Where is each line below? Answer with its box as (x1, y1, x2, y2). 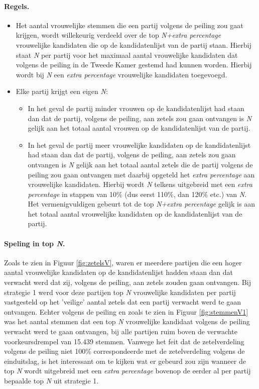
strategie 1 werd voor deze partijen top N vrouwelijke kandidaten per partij (4, 286, 236, 297)
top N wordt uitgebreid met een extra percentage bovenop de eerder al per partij (4, 365, 251, 376)
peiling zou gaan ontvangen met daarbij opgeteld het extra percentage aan (28, 169, 255, 179)
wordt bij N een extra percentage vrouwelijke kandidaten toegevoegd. (16, 69, 227, 79)
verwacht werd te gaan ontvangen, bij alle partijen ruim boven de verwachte (4, 326, 237, 337)
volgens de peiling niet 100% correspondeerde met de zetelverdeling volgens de (4, 346, 245, 356)
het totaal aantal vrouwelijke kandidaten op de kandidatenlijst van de (28, 208, 242, 219)
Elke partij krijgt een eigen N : (16, 86, 108, 96)
